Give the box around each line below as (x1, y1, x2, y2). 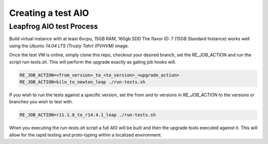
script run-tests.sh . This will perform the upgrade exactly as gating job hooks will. (9, 59, 176, 65)
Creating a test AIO (9, 7, 89, 18)
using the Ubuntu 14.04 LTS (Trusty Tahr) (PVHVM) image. (9, 43, 129, 49)
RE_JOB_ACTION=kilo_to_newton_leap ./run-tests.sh (19, 79, 146, 84)
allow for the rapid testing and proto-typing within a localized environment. (9, 132, 162, 138)
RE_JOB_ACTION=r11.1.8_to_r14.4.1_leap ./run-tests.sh (19, 112, 156, 118)
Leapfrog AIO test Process (9, 22, 98, 31)
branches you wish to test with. (9, 99, 73, 105)
